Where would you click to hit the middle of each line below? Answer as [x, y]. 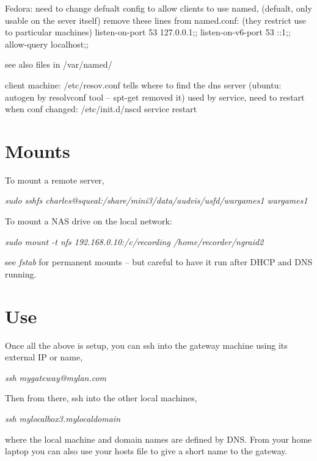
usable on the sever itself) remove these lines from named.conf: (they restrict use [156, 20]
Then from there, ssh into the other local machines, [101, 398]
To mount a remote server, [55, 180]
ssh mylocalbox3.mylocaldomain [63, 418]
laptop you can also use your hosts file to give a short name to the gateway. [146, 451]
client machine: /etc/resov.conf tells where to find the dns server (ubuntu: [143, 84]
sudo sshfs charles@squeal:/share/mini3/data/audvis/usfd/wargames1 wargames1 [156, 200]
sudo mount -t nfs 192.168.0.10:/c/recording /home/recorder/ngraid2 [134, 241]
